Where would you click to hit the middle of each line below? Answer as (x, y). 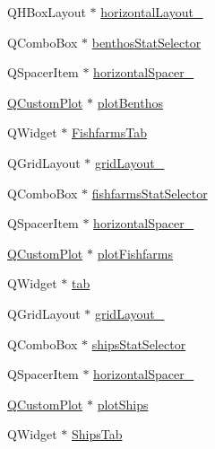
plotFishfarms (135, 253)
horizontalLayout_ (152, 12)
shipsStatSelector (139, 343)
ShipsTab (97, 434)
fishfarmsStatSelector (150, 193)
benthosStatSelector (146, 42)
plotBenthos (130, 102)
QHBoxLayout (47, 12)
